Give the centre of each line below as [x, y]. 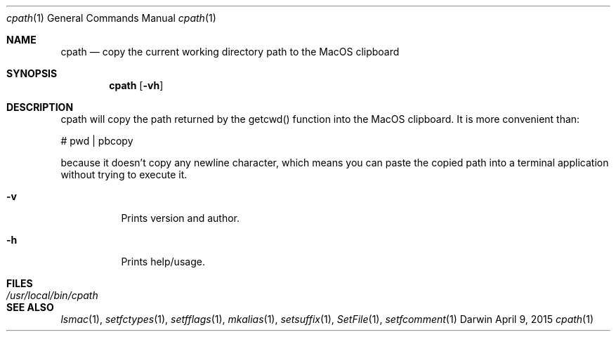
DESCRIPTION [40, 107]
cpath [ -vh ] [136, 85]
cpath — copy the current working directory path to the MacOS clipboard [230, 52]
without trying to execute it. [124, 174]
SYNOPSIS [32, 73]
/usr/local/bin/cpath [52, 295]
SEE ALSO [30, 307]
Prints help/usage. [163, 262]
